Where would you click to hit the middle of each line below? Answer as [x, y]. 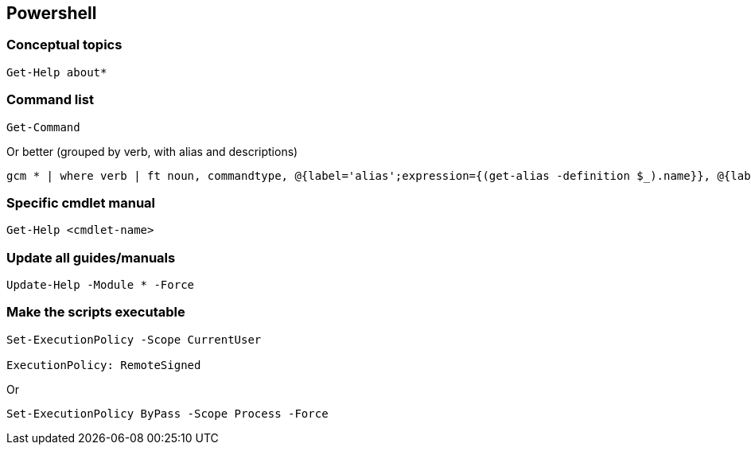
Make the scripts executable [96, 312]
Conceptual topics [64, 45]
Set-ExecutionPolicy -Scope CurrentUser [134, 339]
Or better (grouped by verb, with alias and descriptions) [152, 151]
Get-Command [43, 127]
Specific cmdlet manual [81, 202]
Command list [50, 100]
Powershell [52, 13]
